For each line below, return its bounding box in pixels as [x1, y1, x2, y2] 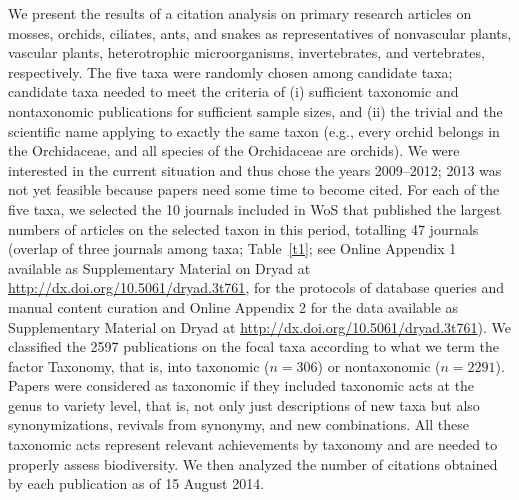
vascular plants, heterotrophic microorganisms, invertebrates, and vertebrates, [8, 42, 485, 63]
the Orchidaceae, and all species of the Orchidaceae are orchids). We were [8, 140, 460, 161]
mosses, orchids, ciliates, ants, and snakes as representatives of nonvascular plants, [8, 22, 512, 43]
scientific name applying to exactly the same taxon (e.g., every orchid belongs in [8, 120, 500, 141]
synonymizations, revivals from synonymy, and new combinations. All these [8, 414, 469, 435]
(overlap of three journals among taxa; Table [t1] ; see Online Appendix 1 [8, 238, 457, 259]
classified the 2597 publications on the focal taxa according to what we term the [8, 336, 500, 357]
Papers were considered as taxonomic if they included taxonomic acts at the [8, 375, 475, 396]
